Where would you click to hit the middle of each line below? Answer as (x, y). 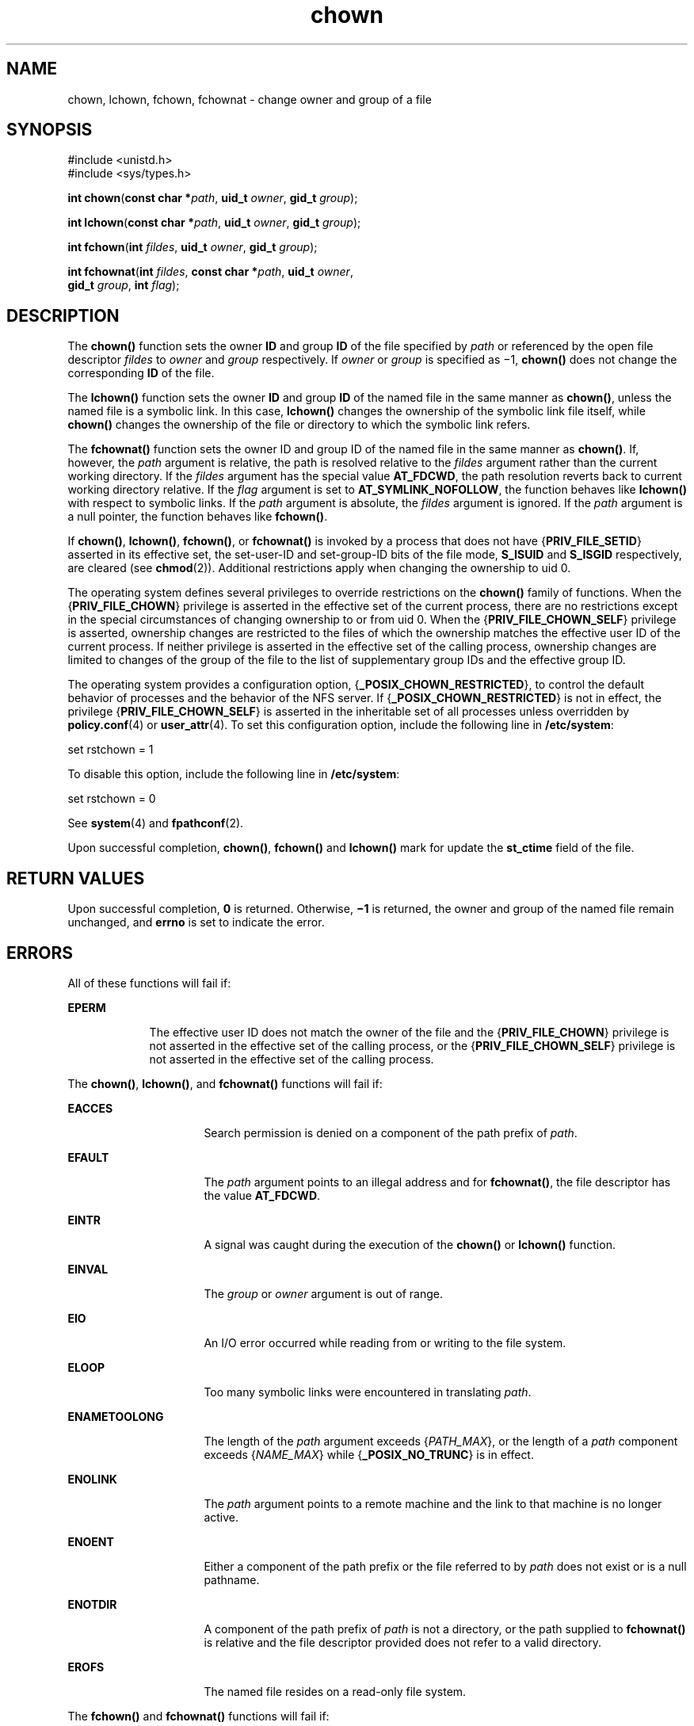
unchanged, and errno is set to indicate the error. (196, 922)
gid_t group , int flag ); (124, 285)
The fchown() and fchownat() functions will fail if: (198, 1716)
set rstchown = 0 (112, 799)
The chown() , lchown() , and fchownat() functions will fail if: (225, 1083)
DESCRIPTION (63, 315)
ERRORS (40, 953)
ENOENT (91, 1541)
